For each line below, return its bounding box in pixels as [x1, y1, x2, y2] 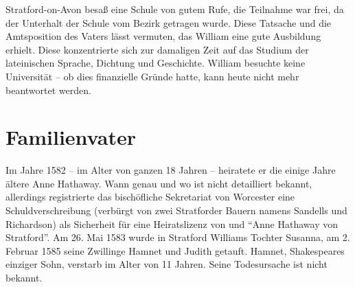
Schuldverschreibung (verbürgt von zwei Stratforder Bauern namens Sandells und [5, 203, 347, 218]
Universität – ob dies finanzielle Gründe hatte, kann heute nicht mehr [5, 69, 299, 83]
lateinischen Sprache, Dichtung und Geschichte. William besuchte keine [5, 56, 306, 70]
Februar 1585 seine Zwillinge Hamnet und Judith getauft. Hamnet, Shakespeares [5, 243, 345, 257]
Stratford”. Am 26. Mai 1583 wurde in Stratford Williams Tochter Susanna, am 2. [5, 230, 350, 244]
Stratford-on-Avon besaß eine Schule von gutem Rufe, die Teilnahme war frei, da [5, 2, 344, 16]
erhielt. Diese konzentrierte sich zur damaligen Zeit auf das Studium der [5, 42, 309, 56]
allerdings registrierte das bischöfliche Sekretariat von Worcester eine [5, 190, 295, 204]
